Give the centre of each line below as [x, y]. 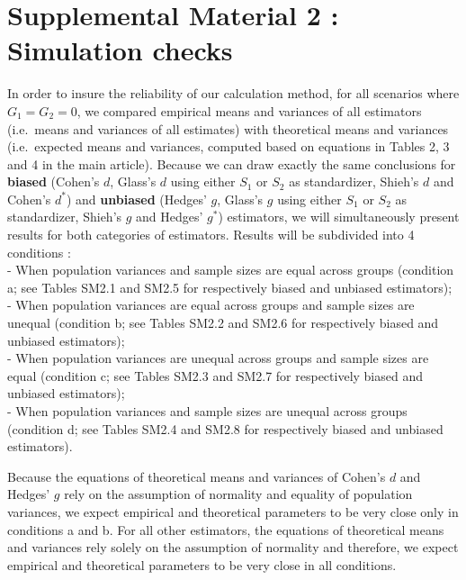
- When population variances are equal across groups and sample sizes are [211, 305]
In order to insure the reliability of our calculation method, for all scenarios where [233, 93]
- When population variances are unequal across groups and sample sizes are [218, 358]
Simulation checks [120, 50]
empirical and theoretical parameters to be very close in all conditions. [202, 564]
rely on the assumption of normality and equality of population [238, 494]
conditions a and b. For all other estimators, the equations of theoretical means [226, 529]
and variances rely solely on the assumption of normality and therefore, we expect [233, 547]
